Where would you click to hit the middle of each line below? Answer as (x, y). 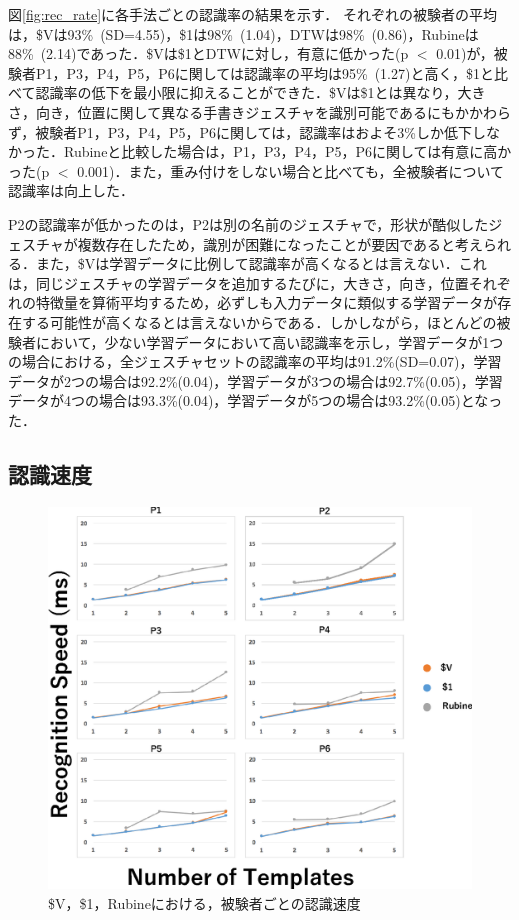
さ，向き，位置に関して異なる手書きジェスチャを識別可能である (217, 111)
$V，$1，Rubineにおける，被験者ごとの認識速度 (204, 902)
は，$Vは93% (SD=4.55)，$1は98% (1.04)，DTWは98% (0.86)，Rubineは (243, 33)
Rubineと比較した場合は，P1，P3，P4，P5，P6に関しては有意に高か (287, 151)
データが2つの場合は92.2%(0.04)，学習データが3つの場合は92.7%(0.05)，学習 (255, 380)
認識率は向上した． (71, 190)
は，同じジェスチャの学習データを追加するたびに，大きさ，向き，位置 (238, 282)
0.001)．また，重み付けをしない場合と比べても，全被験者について (291, 170)
